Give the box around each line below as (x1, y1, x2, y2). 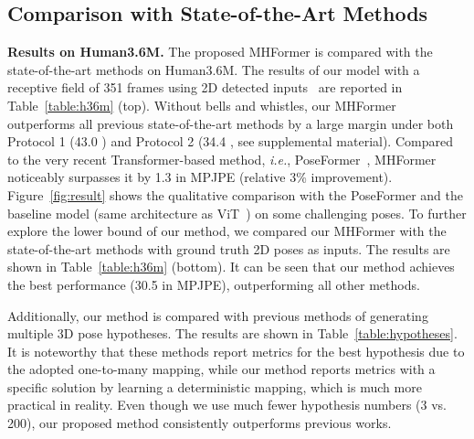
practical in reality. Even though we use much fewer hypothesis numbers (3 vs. (7, 395, 447, 414)
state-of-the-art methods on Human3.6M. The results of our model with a (7, 59, 420, 79)
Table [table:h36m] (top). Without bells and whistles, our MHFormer (7, 95, 396, 114)
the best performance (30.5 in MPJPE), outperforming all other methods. (7, 274, 420, 294)
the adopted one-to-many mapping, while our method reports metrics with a (7, 359, 436, 379)
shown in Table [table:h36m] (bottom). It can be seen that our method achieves (7, 257, 455, 276)
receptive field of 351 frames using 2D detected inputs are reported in (7, 78, 403, 97)
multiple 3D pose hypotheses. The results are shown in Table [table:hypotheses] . (7, 324, 458, 343)
